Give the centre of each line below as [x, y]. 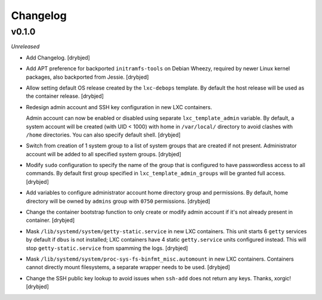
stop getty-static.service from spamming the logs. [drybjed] [107, 248]
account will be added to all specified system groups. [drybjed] [103, 154]
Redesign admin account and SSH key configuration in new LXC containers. [119, 107]
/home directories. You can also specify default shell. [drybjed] [103, 135]
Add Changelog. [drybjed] [58, 57]
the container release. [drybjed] [65, 96]
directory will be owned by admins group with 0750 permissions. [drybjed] [118, 201]
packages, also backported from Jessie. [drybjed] [87, 77]
